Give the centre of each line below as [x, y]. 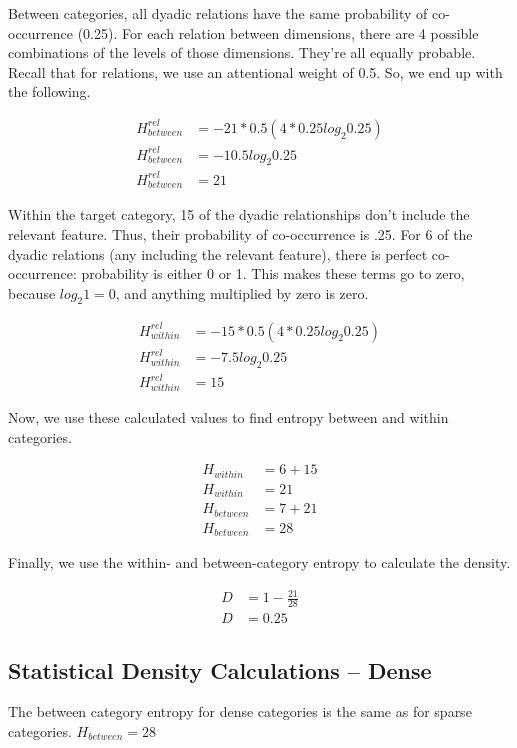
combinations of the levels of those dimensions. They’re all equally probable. [242, 52]
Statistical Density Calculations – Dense [220, 669]
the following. [49, 91]
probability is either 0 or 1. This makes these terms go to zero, [273, 273]
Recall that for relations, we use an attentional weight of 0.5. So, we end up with [255, 71]
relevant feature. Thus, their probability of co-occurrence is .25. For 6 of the [240, 233]
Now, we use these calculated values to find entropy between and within [228, 417]
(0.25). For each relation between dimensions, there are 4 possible [278, 32]
